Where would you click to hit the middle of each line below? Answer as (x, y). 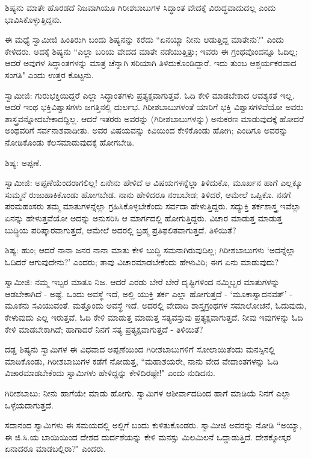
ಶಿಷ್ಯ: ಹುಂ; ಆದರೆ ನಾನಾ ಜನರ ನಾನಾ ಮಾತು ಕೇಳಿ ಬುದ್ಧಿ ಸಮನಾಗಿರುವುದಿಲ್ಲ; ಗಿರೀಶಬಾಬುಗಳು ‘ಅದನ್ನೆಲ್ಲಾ (150, 250)
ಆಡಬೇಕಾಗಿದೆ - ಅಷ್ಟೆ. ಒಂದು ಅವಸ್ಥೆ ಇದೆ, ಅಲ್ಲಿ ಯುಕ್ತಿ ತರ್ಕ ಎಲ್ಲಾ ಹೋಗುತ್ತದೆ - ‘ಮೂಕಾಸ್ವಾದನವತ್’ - (149, 293)
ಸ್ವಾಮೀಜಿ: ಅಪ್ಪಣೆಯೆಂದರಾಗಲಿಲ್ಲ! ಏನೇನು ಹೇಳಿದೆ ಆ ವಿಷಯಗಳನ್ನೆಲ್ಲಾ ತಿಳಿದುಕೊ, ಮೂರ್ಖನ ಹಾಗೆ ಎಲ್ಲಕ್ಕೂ (154, 183)
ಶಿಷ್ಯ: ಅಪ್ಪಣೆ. (23, 162)
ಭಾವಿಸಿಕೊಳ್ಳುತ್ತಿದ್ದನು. (33, 19)
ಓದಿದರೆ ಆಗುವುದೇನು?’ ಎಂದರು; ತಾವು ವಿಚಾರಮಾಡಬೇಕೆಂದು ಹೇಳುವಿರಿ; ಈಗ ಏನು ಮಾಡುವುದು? (142, 261)
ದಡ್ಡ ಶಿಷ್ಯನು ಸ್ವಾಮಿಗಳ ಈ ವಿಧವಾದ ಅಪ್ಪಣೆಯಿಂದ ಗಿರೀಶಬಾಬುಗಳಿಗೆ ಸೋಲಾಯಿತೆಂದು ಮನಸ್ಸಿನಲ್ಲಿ (140, 349)
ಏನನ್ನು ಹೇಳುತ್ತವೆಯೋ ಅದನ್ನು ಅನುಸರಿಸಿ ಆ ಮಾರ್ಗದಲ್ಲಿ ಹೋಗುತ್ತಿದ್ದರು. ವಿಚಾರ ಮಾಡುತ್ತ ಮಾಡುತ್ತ (144, 217)
